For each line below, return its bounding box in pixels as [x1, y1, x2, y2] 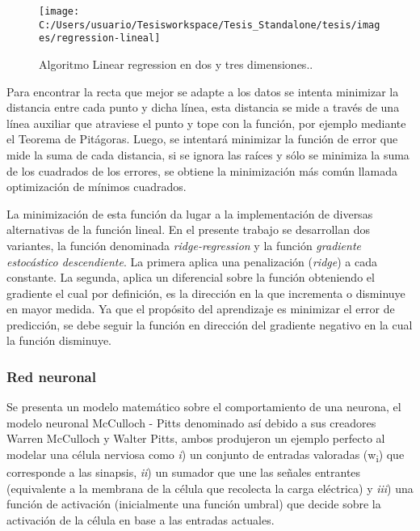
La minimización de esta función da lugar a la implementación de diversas [6, 205, 373, 222]
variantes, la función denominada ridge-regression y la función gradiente [6, 236, 361, 253]
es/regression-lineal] [39, 32, 161, 45]
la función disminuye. [6, 332, 111, 349]
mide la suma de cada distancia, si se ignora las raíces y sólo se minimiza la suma [6, 146, 409, 163]
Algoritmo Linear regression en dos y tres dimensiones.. [39, 55, 313, 72]
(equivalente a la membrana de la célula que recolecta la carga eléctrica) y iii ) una [6, 479, 414, 496]
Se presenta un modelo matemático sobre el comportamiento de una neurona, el [6, 398, 401, 415]
